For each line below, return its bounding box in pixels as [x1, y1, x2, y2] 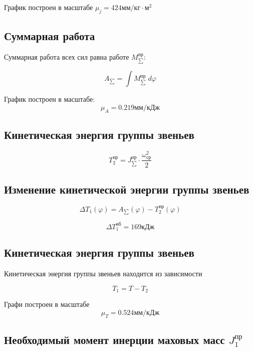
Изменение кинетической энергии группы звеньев [4, 181, 249, 197]
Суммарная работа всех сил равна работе [4, 52, 129, 62]
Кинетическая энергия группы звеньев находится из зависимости [4, 268, 202, 279]
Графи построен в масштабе [4, 299, 90, 309]
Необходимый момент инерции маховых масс [4, 332, 225, 347]
